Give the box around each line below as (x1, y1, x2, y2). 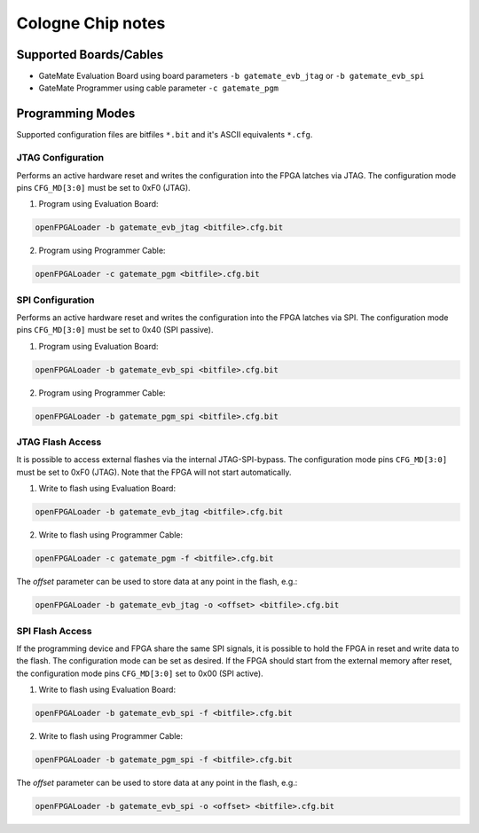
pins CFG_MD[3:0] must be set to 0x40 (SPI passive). (16, 325, 214, 335)
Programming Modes (16, 106, 136, 122)
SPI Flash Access (16, 625, 92, 637)
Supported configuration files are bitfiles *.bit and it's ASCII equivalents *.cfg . (16, 130, 313, 140)
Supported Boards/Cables (16, 47, 164, 62)
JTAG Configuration (16, 152, 105, 164)
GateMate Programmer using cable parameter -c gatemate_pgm (38, 83, 279, 93)
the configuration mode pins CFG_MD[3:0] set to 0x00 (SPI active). (16, 668, 263, 679)
